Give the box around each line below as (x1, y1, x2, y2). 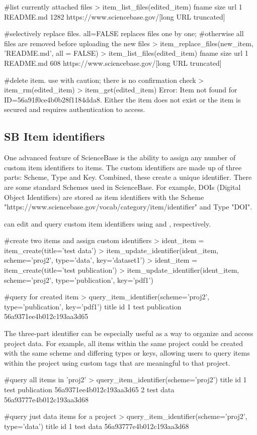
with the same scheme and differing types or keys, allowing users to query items (4, 348, 250, 358)
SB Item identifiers (4, 129, 105, 144)
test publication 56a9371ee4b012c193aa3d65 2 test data (4, 384, 175, 395)
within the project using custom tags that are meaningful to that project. (4, 357, 230, 368)
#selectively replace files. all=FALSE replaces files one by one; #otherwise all (4, 28, 244, 39)
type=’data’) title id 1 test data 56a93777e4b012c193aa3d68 (4, 420, 189, 431)
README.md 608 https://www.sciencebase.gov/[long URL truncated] (4, 57, 222, 68)
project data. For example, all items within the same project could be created (4, 338, 243, 348)
